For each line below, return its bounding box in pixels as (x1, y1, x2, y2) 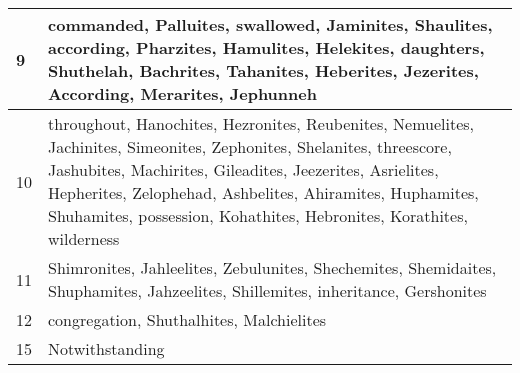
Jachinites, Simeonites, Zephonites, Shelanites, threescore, (48, 135, 452, 158)
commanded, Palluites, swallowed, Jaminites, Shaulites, (48, 13, 493, 36)
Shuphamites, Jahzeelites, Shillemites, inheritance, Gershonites (48, 279, 487, 302)
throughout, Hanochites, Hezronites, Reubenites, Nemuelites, (48, 112, 475, 135)
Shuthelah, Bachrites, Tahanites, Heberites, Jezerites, (48, 59, 479, 82)
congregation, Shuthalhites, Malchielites (48, 308, 327, 331)
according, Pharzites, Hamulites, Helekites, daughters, (48, 36, 485, 59)
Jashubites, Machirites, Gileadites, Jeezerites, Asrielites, (48, 158, 439, 181)
